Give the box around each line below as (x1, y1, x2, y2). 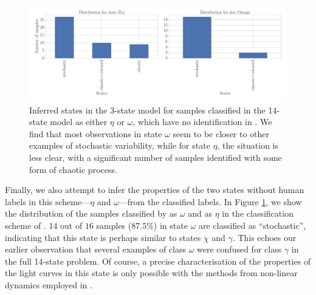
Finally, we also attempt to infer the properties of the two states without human (5, 183, 304, 196)
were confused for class (197, 243, 282, 256)
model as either (50, 115, 108, 128)
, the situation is (217, 139, 279, 152)
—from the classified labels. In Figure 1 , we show (118, 195, 302, 208)
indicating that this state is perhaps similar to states (5, 231, 201, 243)
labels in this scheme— (5, 195, 91, 208)
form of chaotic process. (29, 163, 117, 175)
